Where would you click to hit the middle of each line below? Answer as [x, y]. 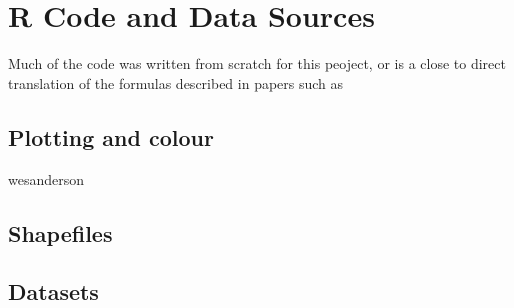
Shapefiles [60, 232]
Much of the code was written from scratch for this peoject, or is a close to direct [257, 63]
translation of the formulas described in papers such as [176, 82]
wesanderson [46, 178]
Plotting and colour [111, 136]
